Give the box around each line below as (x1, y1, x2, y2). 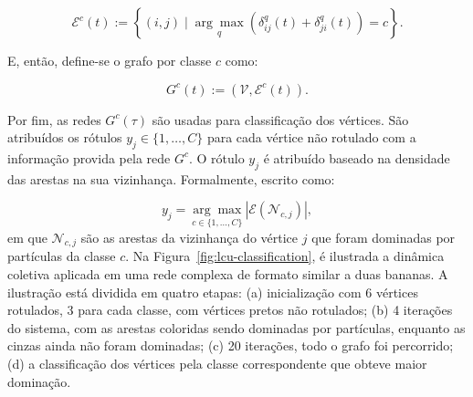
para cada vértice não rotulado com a (206, 128, 416, 147)
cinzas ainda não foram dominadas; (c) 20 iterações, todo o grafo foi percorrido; (7, 336, 454, 355)
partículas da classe (7, 246, 116, 266)
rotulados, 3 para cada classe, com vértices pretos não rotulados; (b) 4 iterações (7, 300, 453, 319)
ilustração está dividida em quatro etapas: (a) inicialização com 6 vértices (7, 282, 418, 301)
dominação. (7, 371, 71, 391)
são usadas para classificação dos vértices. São (152, 110, 409, 129)
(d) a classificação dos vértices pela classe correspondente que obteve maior (7, 353, 427, 372)
